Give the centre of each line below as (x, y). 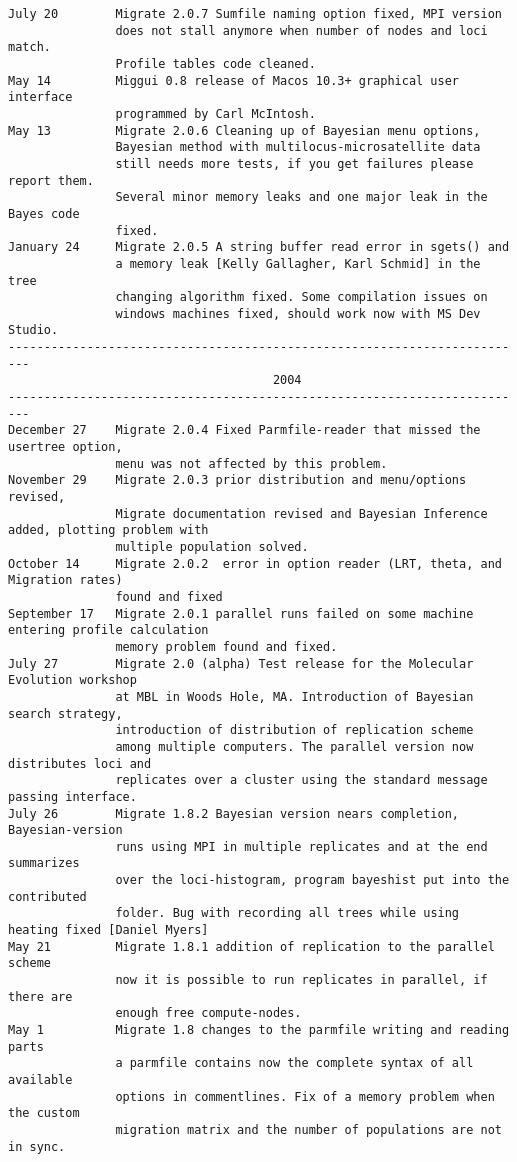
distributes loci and (80, 763)
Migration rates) (65, 580)
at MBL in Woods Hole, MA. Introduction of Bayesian (294, 696)
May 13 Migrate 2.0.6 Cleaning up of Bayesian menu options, (244, 130)
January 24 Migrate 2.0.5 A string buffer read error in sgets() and (259, 247)
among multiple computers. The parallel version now (294, 746)
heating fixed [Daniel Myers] (108, 930)
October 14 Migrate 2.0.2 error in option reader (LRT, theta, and (255, 563)
